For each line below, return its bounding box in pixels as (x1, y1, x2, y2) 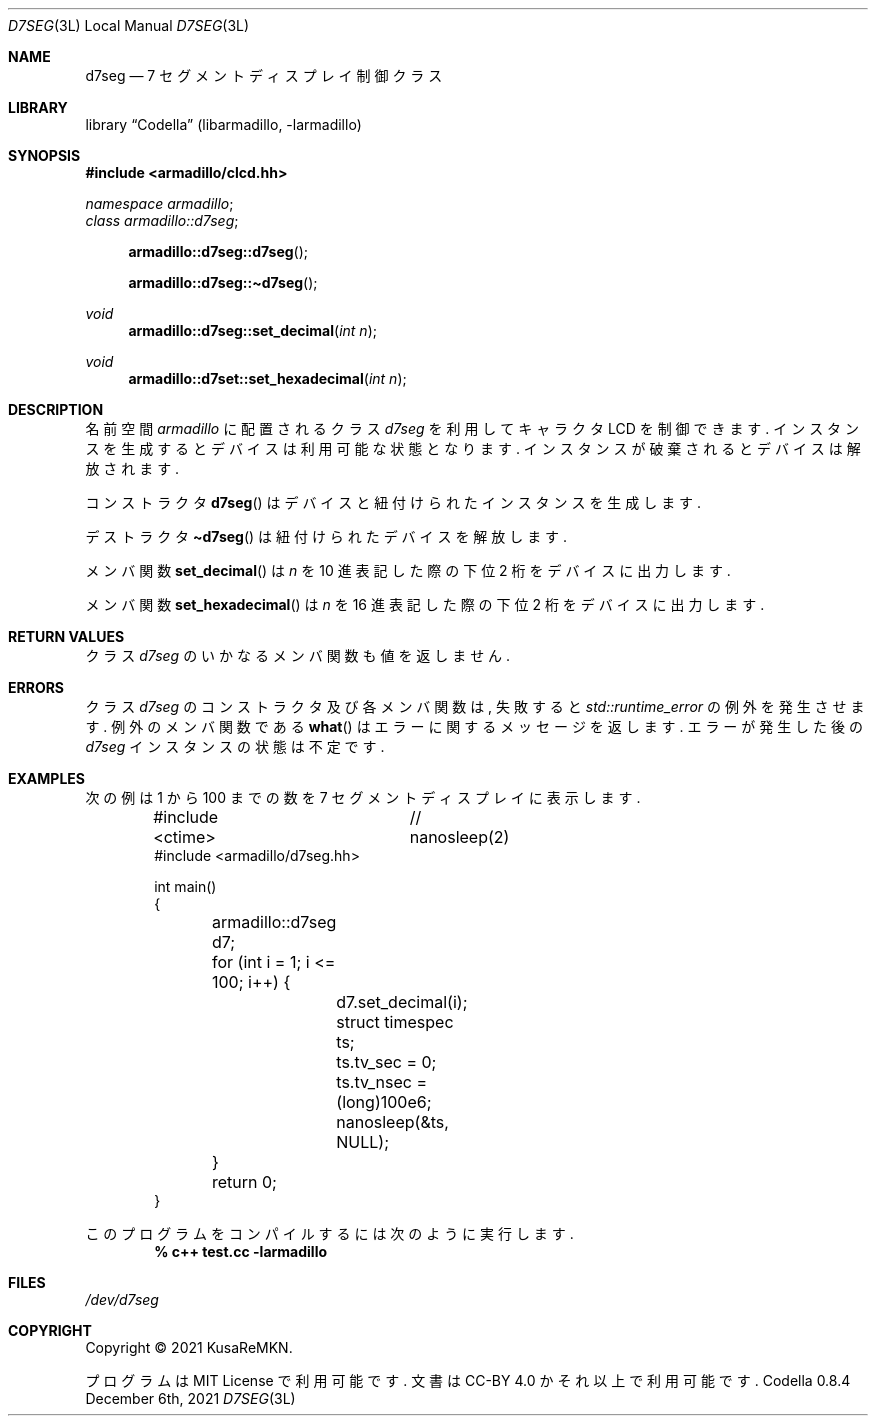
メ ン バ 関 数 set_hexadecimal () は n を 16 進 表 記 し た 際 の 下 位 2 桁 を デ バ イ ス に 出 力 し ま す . (85, 596, 765, 613)
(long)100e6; (336, 1092, 432, 1112)
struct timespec (336, 1012, 454, 1032)
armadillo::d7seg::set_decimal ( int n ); (128, 322, 377, 339)
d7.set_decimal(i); (336, 992, 468, 1012)
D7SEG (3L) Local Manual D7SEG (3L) (8, 17, 250, 34)
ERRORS (8, 679, 65, 696)
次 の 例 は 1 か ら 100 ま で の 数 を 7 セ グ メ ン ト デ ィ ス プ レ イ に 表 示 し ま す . (85, 789, 641, 806)
